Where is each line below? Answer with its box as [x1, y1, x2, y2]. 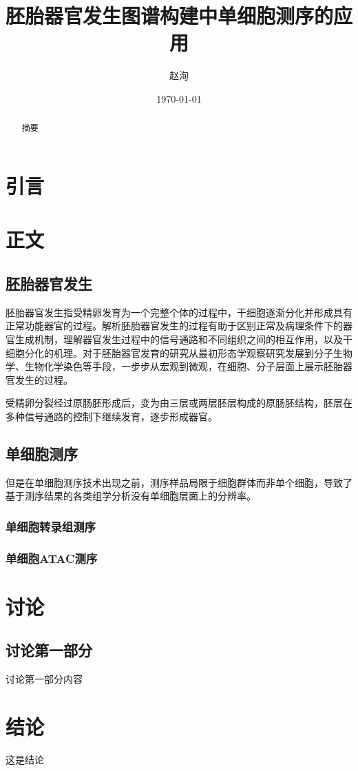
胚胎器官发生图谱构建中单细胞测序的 [6, 1, 334, 30]
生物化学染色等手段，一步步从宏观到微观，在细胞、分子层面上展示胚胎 [24, 359, 343, 373]
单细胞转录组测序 [6, 517, 96, 535]
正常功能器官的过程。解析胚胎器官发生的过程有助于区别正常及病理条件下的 [6, 318, 343, 333]
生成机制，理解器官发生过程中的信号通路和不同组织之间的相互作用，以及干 [14, 331, 352, 346]
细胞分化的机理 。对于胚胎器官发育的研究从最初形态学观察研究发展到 [6, 345, 314, 360]
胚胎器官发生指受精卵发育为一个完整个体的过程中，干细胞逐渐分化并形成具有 [6, 305, 352, 319]
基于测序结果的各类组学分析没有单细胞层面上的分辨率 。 [6, 489, 256, 503]
